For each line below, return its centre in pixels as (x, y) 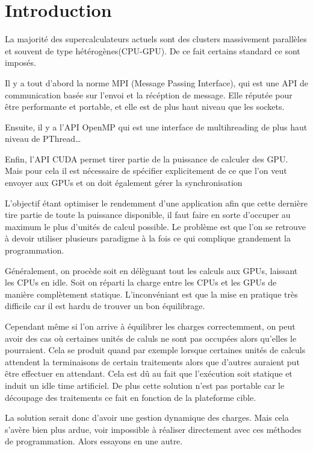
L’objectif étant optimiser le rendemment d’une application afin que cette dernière (156, 203)
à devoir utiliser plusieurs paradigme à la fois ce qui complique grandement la (148, 238)
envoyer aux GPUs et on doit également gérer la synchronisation (124, 183)
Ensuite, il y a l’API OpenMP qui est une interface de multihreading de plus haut (156, 126)
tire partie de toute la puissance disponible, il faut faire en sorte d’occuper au (148, 215)
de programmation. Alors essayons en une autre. (94, 441)
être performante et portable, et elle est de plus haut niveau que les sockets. (145, 107)
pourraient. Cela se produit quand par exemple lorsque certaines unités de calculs (155, 350)
